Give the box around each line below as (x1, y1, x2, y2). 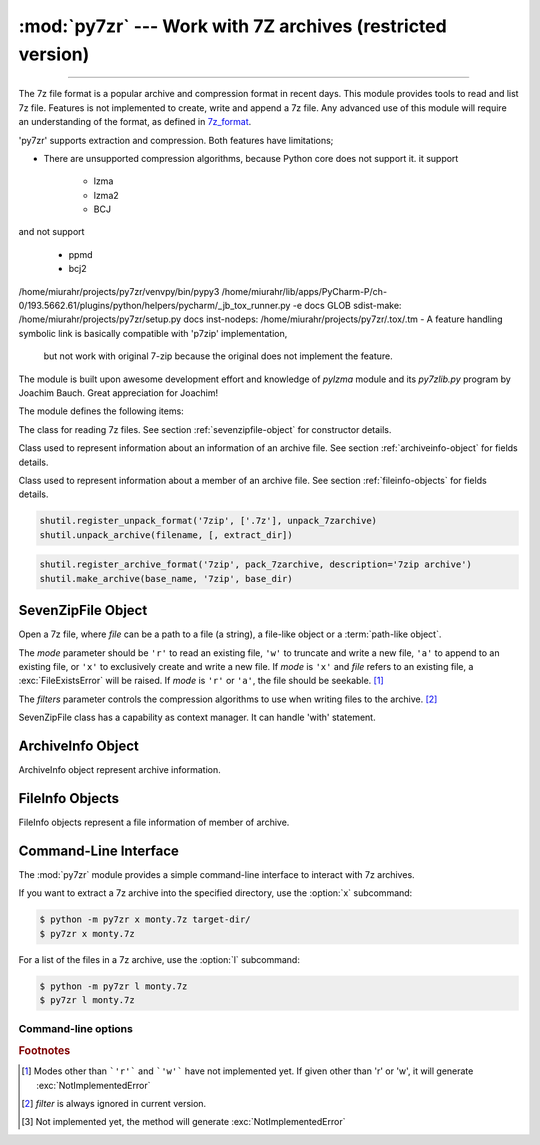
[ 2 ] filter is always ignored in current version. (21, 1097, 207, 1109)
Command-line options (18, 1022, 134, 1036)
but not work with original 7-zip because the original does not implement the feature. (43, 350, 394, 362)
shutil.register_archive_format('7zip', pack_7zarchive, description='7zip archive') (39, 559, 472, 570)
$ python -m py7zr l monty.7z (39, 980, 188, 992)
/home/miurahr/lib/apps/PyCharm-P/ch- (221, 285, 388, 297)
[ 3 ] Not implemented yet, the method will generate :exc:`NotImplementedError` (21, 1116, 346, 1128)
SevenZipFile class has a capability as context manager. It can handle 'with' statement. (18, 711, 376, 724)
